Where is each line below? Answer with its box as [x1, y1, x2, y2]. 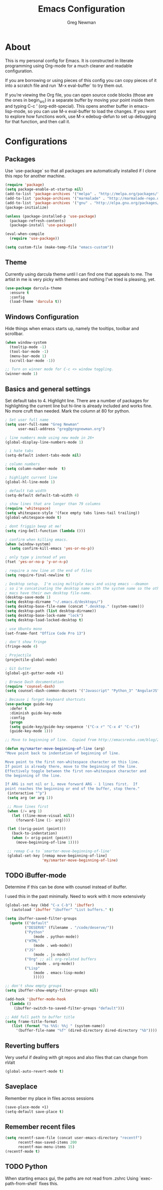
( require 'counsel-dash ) [5, 684, 55, 689]
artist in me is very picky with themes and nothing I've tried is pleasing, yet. [5, 276, 156, 282]
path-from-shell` [5, 1180, 38, 1186]
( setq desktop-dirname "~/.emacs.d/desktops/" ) [5, 599, 103, 605]
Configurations [5, 136, 67, 147]
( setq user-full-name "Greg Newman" [5, 422, 79, 427]
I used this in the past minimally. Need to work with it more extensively [5, 893, 146, 899]
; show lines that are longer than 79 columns [5, 501, 101, 507]
